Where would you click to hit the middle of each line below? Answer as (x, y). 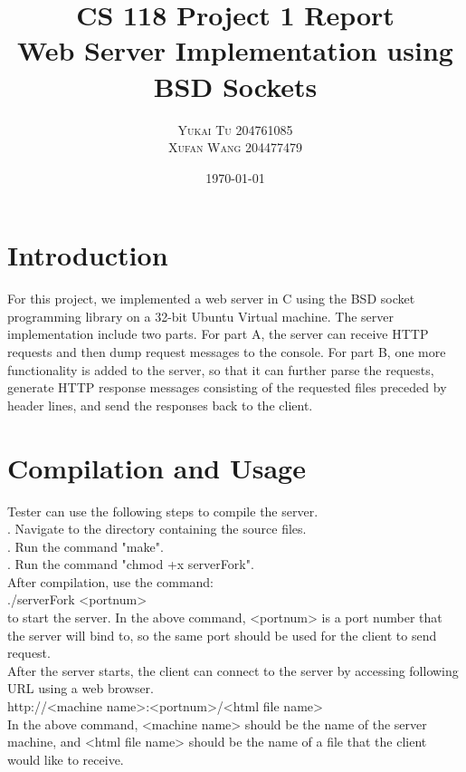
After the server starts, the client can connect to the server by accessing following (233, 670)
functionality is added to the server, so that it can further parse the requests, (221, 369)
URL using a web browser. (81, 688)
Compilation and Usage (157, 467)
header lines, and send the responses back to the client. (160, 405)
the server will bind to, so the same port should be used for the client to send (222, 635)
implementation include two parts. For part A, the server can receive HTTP (218, 334)
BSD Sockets (235, 86)
